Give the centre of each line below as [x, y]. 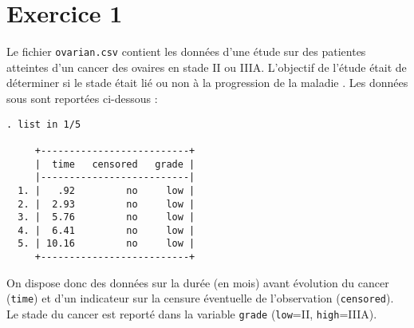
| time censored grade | [115, 164]
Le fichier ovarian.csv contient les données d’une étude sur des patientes [186, 51]
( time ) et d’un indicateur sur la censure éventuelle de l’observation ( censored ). [200, 298]
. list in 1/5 [44, 124]
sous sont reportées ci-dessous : [82, 98]
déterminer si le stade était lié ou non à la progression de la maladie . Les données [207, 83]
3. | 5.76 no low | [106, 217]
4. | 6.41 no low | [106, 230]
